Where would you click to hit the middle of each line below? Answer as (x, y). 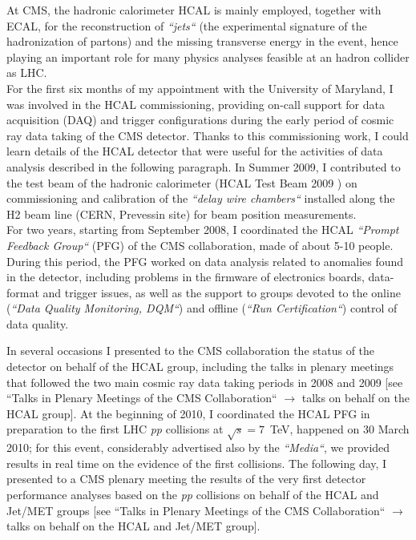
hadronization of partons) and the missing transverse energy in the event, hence (202, 41)
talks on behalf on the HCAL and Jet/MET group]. (133, 526)
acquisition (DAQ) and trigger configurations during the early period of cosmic (200, 120)
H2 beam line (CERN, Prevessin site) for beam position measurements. (182, 214)
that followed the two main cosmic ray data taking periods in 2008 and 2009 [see (205, 382)
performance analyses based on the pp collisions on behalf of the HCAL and (193, 494)
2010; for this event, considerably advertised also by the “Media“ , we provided (198, 447)
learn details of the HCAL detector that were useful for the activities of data (195, 151)
